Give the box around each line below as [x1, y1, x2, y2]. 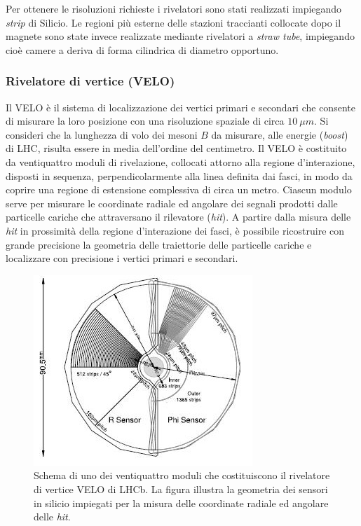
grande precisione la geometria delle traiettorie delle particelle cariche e [6, 237, 312, 251]
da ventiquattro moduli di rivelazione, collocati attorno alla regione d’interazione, [6, 154, 355, 169]
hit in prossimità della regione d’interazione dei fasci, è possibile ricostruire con [6, 223, 345, 237]
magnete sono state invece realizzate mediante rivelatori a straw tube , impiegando [6, 29, 355, 43]
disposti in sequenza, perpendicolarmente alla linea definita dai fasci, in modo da [6, 168, 353, 183]
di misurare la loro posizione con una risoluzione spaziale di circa [6, 113, 285, 128]
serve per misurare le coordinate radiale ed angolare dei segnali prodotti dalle [6, 195, 338, 210]
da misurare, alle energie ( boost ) [211, 127, 348, 141]
